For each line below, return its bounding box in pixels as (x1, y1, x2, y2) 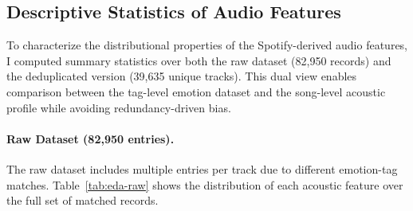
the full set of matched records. (6, 192, 159, 209)
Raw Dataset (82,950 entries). (6, 130, 175, 147)
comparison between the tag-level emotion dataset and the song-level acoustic (6, 83, 386, 100)
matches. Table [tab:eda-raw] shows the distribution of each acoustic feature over (6, 176, 403, 193)
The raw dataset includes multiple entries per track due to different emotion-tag (6, 160, 398, 177)
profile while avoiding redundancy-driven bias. (6, 99, 231, 115)
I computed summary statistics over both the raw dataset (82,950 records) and (6, 52, 391, 68)
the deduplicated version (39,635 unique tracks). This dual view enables (6, 68, 357, 84)
